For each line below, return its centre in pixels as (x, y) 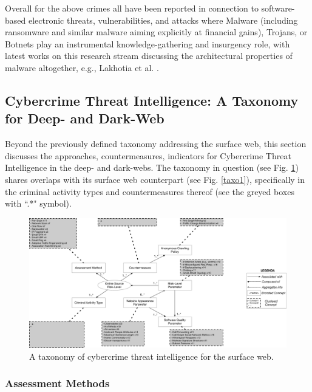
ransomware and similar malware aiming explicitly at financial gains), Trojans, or (156, 32)
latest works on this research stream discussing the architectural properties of (149, 56)
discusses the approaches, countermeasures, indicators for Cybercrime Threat (148, 155)
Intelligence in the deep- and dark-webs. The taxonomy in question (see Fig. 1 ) (152, 167)
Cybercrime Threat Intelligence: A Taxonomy (152, 100)
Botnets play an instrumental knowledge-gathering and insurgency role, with (148, 43)
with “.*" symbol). (38, 203)
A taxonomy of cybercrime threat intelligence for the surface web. (151, 356)
